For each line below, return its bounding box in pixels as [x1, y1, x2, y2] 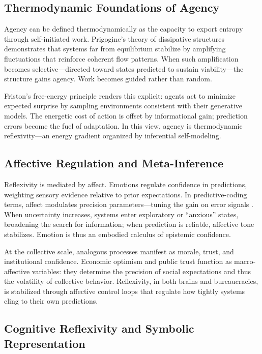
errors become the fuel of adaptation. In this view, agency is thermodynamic [4, 120, 243, 131]
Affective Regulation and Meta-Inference [4, 155, 224, 171]
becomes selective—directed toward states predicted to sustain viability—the [4, 63, 244, 74]
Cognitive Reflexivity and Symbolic [4, 320, 194, 336]
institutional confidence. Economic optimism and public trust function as [4, 256, 232, 267]
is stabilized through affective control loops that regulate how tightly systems [4, 285, 245, 296]
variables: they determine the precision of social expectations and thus [32, 265, 251, 276]
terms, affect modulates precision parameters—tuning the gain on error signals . [4, 199, 253, 210]
